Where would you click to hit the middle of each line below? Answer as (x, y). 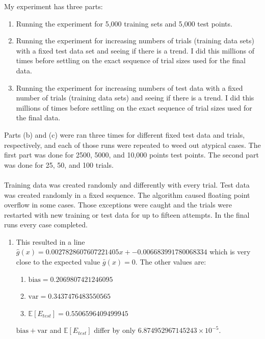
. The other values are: (171, 262)
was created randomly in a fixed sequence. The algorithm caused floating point (127, 194)
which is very (230, 252)
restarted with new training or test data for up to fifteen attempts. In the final (127, 214)
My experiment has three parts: (54, 6)
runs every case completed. (46, 225)
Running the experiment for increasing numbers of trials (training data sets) (135, 41)
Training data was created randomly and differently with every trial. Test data (127, 184)
